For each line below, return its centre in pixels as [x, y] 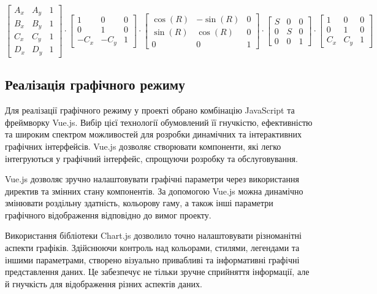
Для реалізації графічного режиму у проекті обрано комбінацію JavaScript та [150, 110]
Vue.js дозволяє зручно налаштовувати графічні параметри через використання [152, 179]
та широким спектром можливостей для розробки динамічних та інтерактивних [154, 134]
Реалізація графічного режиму [95, 84]
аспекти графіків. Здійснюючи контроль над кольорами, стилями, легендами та [152, 248]
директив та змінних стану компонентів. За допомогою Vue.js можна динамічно [154, 191]
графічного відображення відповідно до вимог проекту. [108, 215]
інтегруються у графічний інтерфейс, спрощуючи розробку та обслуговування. [151, 158]
